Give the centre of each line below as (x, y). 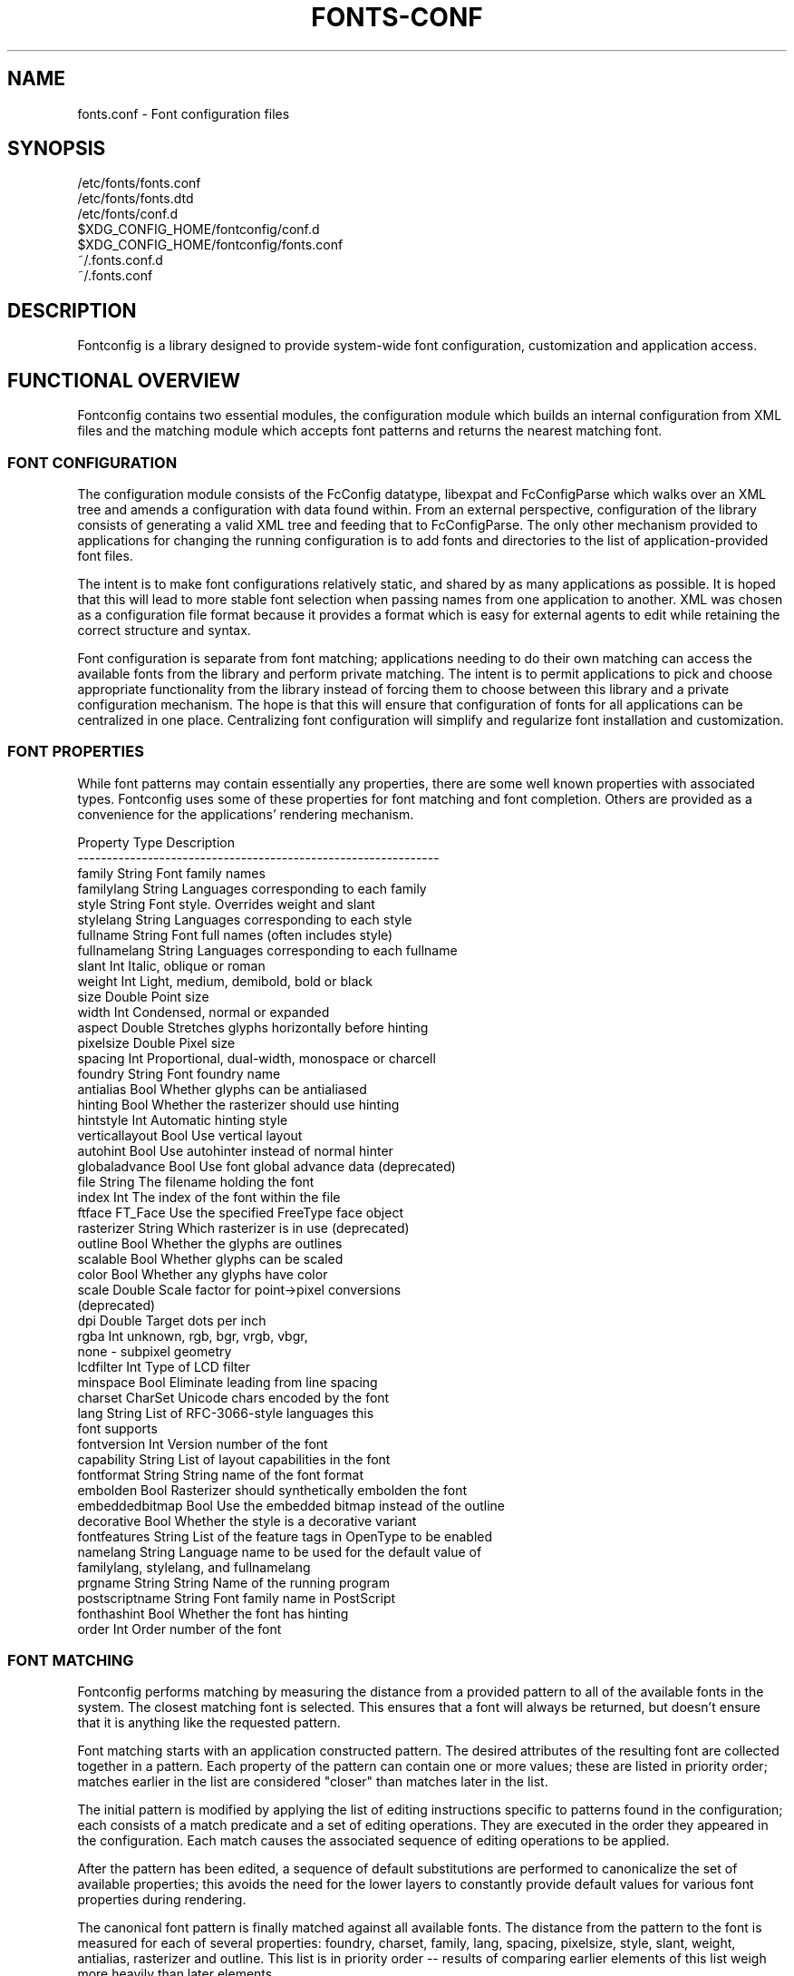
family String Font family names (171, 873)
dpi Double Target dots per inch (172, 1320)
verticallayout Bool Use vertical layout (190, 1135)
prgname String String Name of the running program (233, 1582)
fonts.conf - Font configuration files (184, 113)
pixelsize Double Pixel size (156, 1042)
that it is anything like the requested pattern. (209, 1723)
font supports (117, 1428)
